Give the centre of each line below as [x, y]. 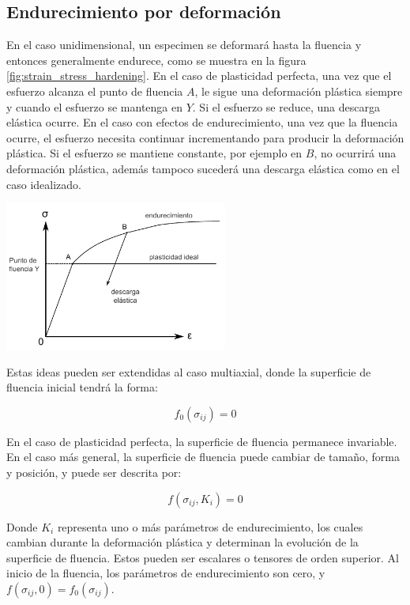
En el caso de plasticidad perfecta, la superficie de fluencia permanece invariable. [202, 441]
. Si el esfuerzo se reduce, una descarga [286, 106]
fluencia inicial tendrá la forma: [82, 387]
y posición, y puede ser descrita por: [94, 472]
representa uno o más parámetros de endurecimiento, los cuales [210, 526]
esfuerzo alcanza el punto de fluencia [95, 91]
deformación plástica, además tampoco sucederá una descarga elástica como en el [203, 168]
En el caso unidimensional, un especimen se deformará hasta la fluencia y [184, 45]
